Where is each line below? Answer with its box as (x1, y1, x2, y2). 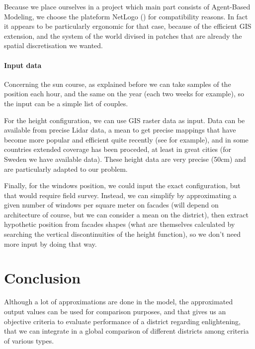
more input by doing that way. (4, 238, 97, 249)
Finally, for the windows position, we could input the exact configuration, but (4, 180, 241, 191)
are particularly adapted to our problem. (4, 163, 128, 174)
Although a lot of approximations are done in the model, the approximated (4, 296, 233, 307)
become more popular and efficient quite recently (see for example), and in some (4, 134, 249, 144)
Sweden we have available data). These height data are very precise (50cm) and (4, 153, 246, 164)
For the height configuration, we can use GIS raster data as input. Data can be (4, 115, 245, 125)
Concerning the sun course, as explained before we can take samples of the (4, 78, 231, 89)
